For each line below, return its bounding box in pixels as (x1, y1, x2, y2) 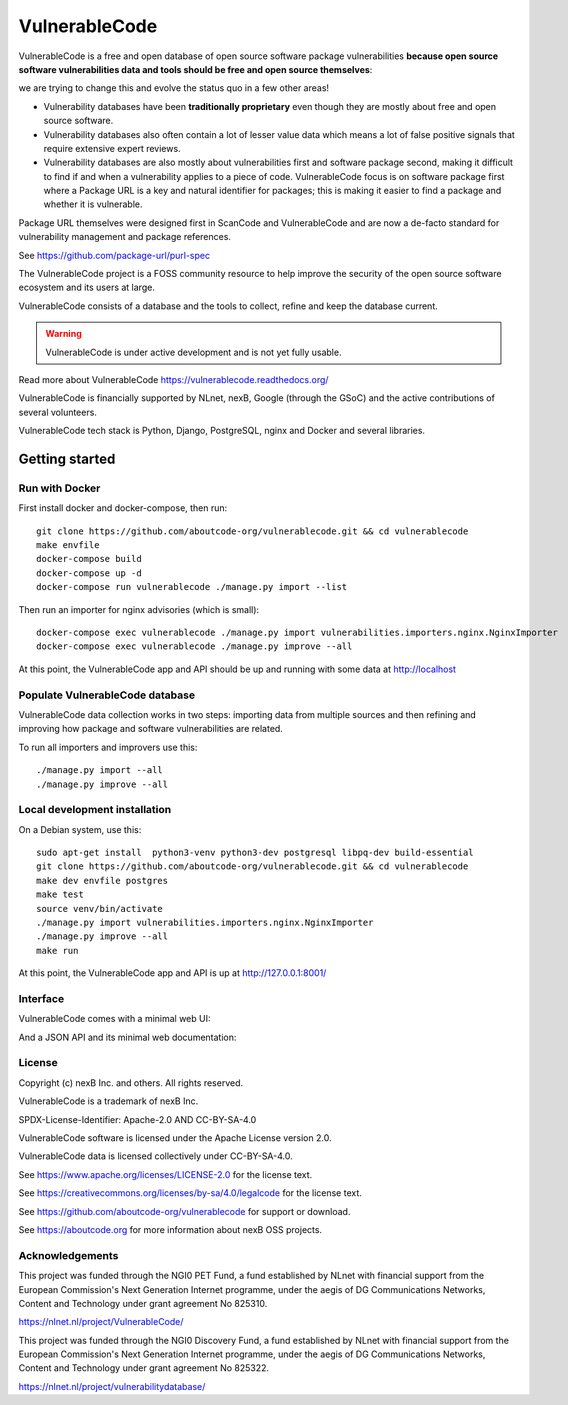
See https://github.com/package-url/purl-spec (18, 249, 210, 261)
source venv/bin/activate (36, 903, 164, 914)
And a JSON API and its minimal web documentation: (18, 1031, 237, 1043)
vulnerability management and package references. (18, 231, 232, 243)
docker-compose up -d (36, 567, 142, 579)
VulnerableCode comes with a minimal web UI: (18, 1013, 211, 1025)
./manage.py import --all (36, 765, 164, 776)
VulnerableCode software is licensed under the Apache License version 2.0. (18, 1132, 332, 1144)
